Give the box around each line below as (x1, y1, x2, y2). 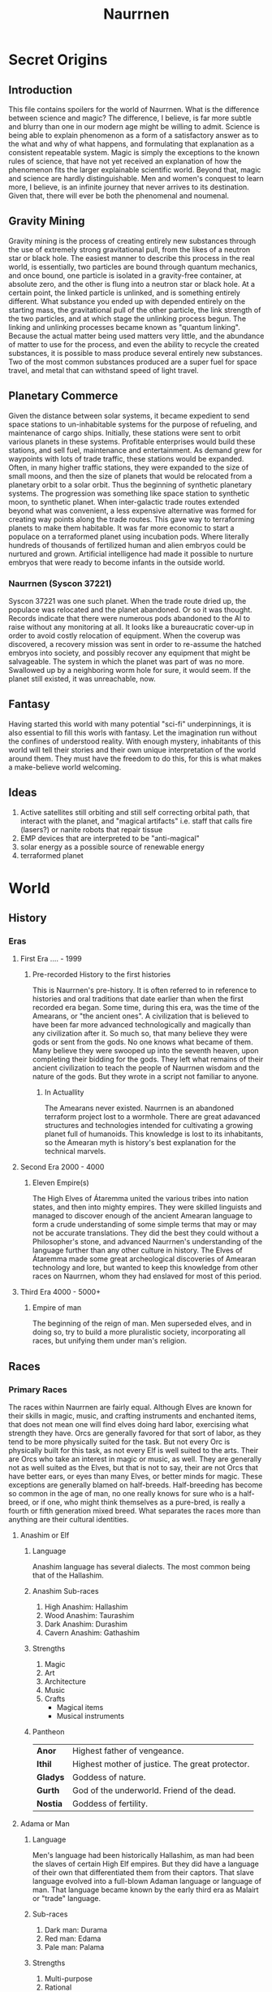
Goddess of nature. (72, 1772, 146, 1783)
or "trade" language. (32, 1894, 101, 1903)
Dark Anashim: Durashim (44, 1619, 128, 1630)
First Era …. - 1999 (19, 954, 83, 964)
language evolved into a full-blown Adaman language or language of (32, 1877, 262, 1886)
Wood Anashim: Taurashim (44, 1611, 135, 1621)
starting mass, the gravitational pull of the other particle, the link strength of (8, 305, 261, 315)
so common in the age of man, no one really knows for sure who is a (8, 1489, 238, 1499)
